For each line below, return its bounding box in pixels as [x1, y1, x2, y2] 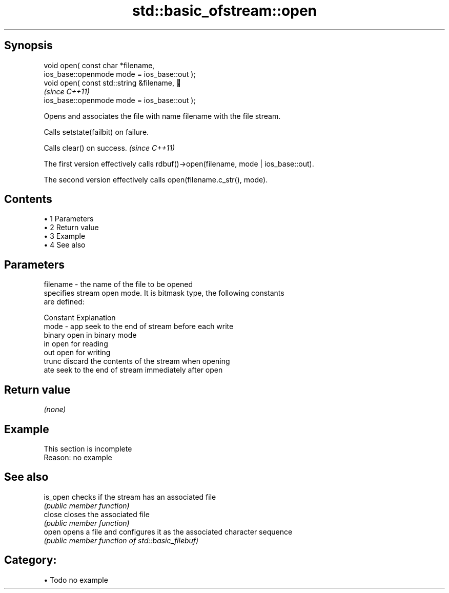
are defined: [44, 297, 85, 306]
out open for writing [44, 348, 111, 357]
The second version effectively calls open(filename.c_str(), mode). [44, 175, 268, 184]
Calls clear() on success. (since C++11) [44, 143, 175, 152]
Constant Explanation [44, 313, 116, 322]
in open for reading [44, 339, 108, 349]
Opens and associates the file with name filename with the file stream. [44, 111, 281, 120]
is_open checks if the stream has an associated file [44, 492, 216, 501]
